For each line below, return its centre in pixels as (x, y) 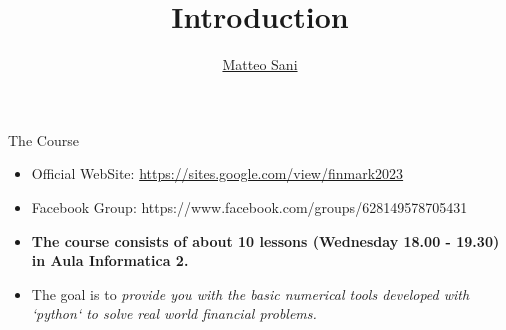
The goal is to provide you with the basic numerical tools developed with (250, 293)
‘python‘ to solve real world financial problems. (174, 313)
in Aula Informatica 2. (110, 260)
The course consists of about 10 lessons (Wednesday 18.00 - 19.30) (265, 240)
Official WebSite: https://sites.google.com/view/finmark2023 (217, 173)
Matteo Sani (260, 64)
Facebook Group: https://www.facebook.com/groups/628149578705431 (249, 206)
